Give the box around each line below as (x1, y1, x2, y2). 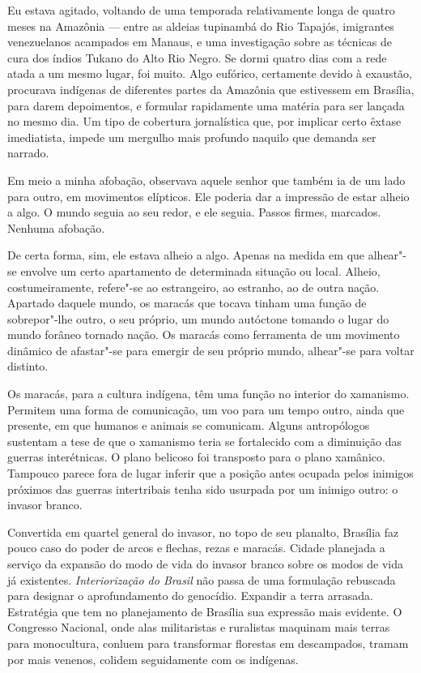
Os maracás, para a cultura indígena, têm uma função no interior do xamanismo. (7, 385, 410, 402)
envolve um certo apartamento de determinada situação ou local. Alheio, (20, 262, 381, 279)
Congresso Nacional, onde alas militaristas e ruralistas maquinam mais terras (7, 619, 390, 636)
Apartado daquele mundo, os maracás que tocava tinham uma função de (7, 294, 367, 311)
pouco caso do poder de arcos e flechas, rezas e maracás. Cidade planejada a (7, 539, 385, 556)
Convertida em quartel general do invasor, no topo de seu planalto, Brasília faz (7, 523, 399, 540)
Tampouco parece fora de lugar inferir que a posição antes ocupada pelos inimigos (7, 465, 414, 482)
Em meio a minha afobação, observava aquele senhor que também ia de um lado (7, 171, 406, 188)
